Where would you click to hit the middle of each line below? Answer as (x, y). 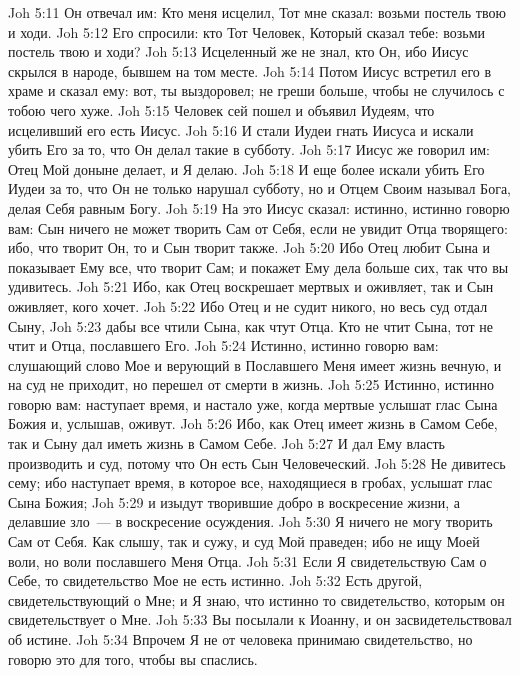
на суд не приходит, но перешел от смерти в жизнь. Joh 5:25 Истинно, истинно (251, 384)
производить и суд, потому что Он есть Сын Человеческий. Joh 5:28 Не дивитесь (257, 462)
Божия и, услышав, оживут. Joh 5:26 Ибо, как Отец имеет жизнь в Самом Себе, (253, 423)
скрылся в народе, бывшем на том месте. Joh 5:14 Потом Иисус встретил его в (250, 70)
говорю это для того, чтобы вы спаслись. (133, 658)
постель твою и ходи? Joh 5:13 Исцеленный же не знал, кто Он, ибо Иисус (238, 51)
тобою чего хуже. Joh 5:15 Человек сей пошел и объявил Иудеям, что (221, 109)
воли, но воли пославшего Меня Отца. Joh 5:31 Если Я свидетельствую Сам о (247, 560)
